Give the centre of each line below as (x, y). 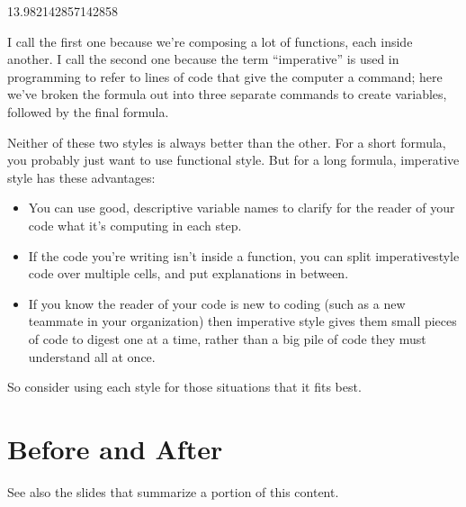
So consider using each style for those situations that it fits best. (184, 387)
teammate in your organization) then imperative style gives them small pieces (242, 321)
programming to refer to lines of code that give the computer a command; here (225, 76)
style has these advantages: (81, 177)
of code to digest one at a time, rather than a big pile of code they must (227, 338)
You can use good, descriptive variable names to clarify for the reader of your (242, 208)
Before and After (115, 448)
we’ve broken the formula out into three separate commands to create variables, (227, 94)
